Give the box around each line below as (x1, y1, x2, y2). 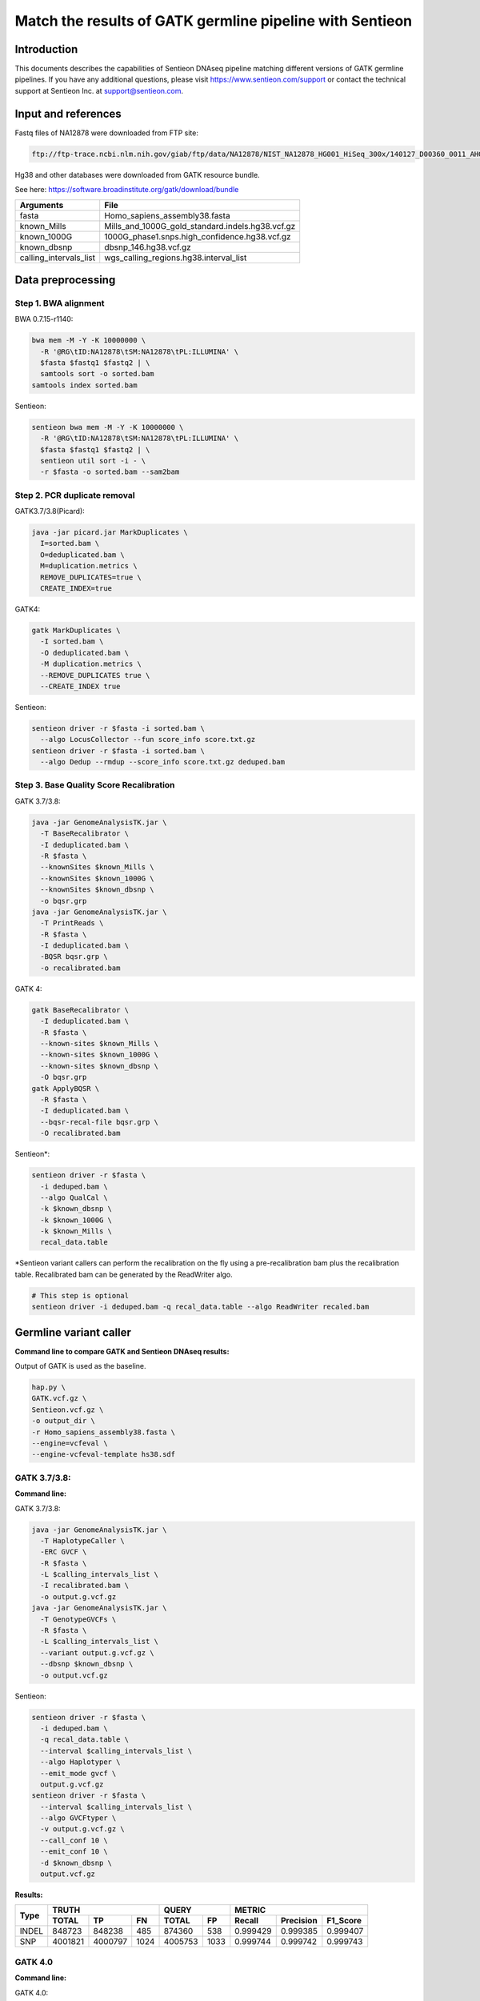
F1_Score (326, 1915, 362, 1927)
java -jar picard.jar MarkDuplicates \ (31, 528, 188, 537)
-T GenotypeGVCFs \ (40, 1614, 117, 1624)
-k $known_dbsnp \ (40, 1205, 112, 1213)
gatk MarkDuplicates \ (31, 625, 121, 635)
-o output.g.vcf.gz (40, 1592, 117, 1601)
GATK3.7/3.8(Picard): (14, 507, 86, 516)
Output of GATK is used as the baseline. (14, 1361, 147, 1371)
